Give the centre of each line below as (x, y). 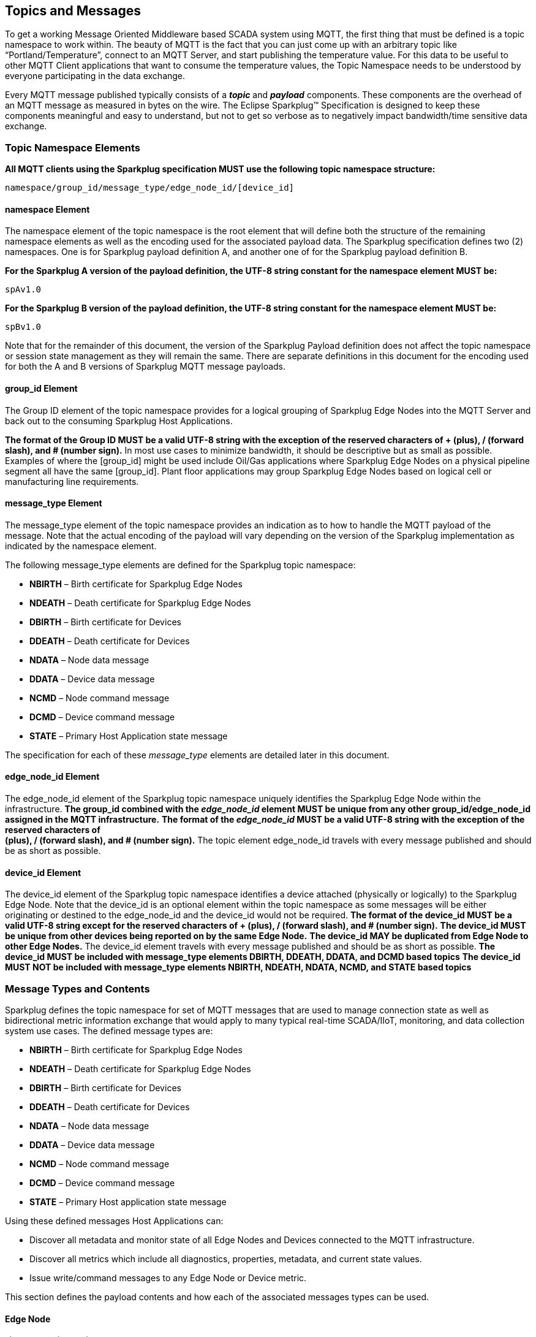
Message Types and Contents (77, 988)
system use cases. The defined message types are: (109, 1031)
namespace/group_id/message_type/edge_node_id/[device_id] (150, 188)
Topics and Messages (73, 11)
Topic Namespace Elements (73, 147)
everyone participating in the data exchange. (95, 76)
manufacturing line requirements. (72, 481)
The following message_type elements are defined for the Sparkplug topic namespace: (180, 565)
